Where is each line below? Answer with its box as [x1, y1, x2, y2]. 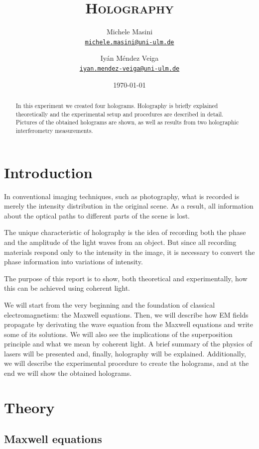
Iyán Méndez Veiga [100, 53, 159, 63]
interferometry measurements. [15, 126, 93, 134]
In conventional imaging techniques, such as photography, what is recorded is [4, 191, 240, 201]
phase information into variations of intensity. [4, 256, 143, 267]
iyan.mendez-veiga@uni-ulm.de [79, 65, 180, 72]
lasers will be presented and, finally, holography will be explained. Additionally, [4, 348, 246, 358]
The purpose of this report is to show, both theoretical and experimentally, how [4, 273, 248, 283]
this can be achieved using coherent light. [4, 283, 130, 293]
